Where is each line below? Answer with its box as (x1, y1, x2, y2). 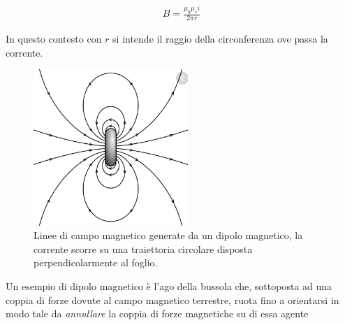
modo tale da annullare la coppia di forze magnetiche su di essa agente (6, 306, 309, 321)
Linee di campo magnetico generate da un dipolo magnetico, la (34, 228, 303, 243)
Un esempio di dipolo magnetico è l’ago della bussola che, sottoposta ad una (6, 278, 332, 293)
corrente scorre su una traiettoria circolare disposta (34, 241, 253, 256)
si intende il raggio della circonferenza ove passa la (112, 31, 328, 46)
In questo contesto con (6, 31, 102, 46)
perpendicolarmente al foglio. (34, 255, 158, 270)
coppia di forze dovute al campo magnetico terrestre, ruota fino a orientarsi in (6, 292, 339, 307)
